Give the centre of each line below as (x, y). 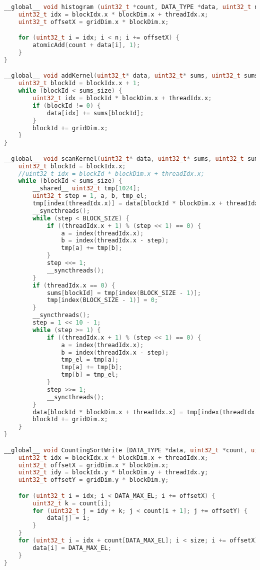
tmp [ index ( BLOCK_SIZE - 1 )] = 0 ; (102, 300)
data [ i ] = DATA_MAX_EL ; (72, 548)
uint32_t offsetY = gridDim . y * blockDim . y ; (93, 480)
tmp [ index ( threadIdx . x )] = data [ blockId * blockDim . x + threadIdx (145, 204)
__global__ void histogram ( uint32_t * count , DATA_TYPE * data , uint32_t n (131, 7)
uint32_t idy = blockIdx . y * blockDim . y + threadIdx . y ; (113, 473)
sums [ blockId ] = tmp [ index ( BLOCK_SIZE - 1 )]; (124, 293)
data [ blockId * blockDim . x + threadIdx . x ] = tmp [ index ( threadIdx (144, 412)
